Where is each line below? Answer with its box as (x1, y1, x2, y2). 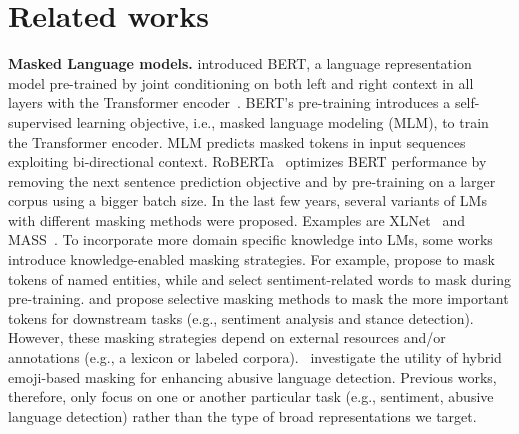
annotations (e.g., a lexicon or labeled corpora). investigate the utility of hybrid (8, 347, 502, 368)
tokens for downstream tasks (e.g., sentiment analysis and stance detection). (8, 307, 474, 328)
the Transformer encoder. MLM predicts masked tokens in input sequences (8, 131, 466, 152)
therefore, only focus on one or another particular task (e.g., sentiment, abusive (8, 386, 494, 407)
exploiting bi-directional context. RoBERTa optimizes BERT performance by (8, 151, 487, 172)
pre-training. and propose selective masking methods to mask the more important (8, 288, 509, 309)
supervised (8, 111, 72, 132)
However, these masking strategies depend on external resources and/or (8, 327, 446, 348)
